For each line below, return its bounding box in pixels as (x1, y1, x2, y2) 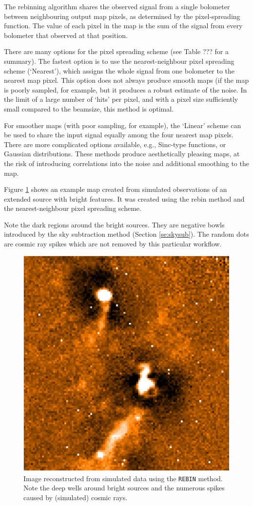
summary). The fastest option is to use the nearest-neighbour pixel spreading (4, 56, 234, 66)
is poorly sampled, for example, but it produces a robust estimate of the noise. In (4, 84, 247, 94)
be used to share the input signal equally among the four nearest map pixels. (4, 130, 234, 140)
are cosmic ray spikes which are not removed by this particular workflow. (4, 239, 222, 249)
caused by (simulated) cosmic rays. (23, 492, 128, 502)
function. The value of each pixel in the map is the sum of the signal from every (4, 20, 243, 31)
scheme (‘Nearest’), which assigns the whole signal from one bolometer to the (4, 65, 235, 75)
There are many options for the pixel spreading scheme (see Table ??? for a (4, 46, 229, 56)
